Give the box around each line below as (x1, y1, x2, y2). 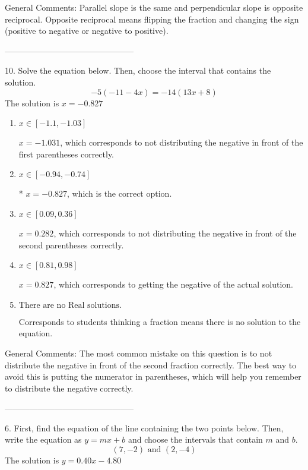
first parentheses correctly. (18, 147, 115, 160)
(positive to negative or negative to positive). (5, 24, 169, 37)
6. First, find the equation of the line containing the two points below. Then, (5, 421, 284, 434)
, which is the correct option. (66, 187, 172, 200)
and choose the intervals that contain (128, 433, 263, 446)
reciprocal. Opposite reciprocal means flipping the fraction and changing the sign (5, 12, 299, 25)
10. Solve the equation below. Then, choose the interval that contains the (5, 64, 271, 77)
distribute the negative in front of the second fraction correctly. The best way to (5, 358, 297, 371)
